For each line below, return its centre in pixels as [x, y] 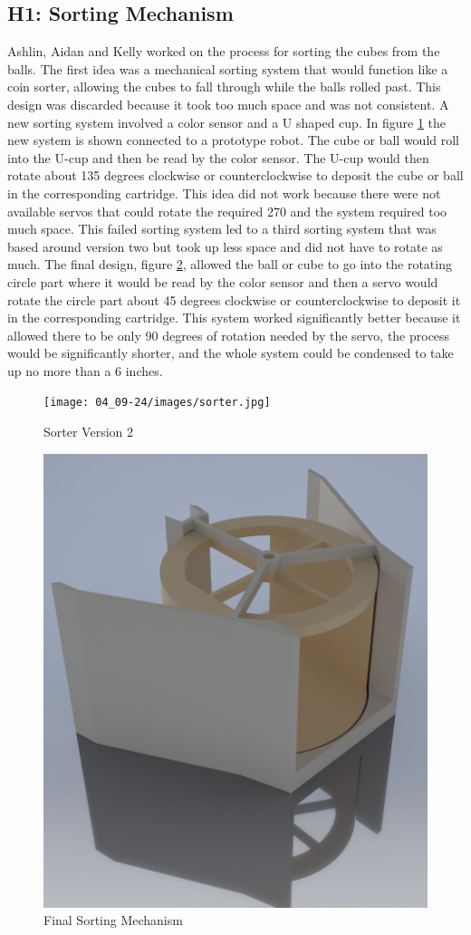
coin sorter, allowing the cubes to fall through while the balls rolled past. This [224, 87]
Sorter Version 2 [88, 432]
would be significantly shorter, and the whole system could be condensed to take [231, 353]
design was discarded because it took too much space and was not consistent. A [228, 104]
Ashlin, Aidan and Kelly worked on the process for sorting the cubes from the [224, 51]
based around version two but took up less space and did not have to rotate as [225, 246]
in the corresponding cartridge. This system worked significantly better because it [234, 318]
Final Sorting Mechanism [113, 920]
